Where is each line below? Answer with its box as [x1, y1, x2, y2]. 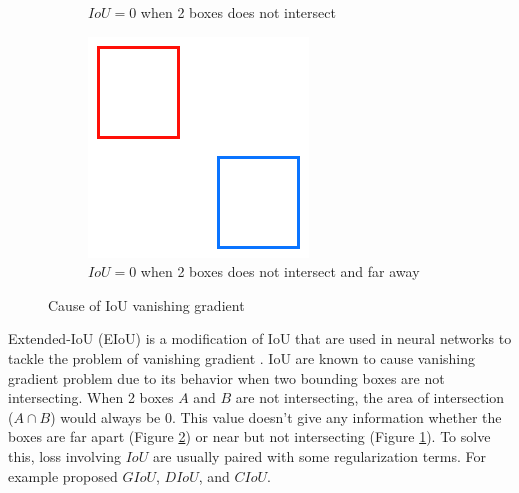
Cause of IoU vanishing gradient [48, 294, 245, 315]
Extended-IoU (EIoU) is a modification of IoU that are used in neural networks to [8, 328, 512, 349]
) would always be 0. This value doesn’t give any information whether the [50, 406, 502, 427]
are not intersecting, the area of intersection [235, 387, 505, 408]
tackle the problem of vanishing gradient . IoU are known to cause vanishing [8, 347, 476, 368]
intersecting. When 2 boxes [8, 387, 174, 408]
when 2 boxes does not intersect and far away [140, 261, 420, 282]
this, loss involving [8, 445, 122, 466]
